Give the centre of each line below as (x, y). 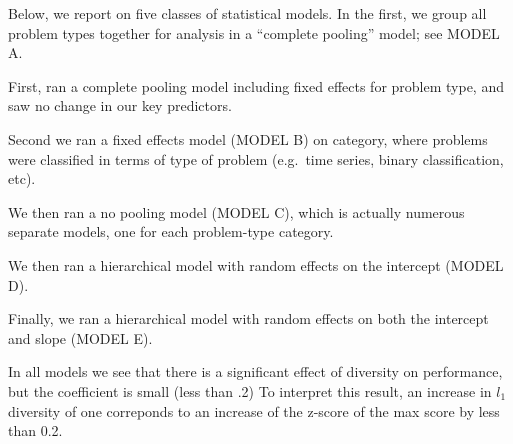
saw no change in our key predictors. (120, 105)
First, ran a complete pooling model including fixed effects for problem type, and (256, 85)
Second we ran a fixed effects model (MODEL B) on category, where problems (248, 138)
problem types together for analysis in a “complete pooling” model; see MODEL (254, 32)
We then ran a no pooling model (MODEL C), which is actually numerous (236, 211)
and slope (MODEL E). (80, 337)
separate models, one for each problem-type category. (171, 231)
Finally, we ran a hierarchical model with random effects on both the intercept (248, 318)
